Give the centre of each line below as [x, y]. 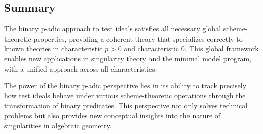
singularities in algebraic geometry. [58, 125]
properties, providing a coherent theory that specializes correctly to [138, 38]
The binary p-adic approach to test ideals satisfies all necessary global [113, 29]
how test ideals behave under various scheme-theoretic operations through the [125, 95]
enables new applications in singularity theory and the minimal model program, [128, 58]
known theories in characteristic [53, 48]
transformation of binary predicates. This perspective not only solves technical [126, 105]
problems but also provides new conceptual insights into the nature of [112, 115]
